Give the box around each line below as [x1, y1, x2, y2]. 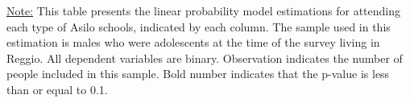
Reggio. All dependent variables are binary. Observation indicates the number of [6, 49, 403, 66]
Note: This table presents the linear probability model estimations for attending [6, 2, 401, 19]
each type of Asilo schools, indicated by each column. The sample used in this [6, 18, 391, 35]
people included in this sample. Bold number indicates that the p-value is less [6, 65, 390, 82]
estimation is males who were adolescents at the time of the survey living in [6, 34, 380, 51]
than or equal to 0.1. [6, 80, 108, 97]
